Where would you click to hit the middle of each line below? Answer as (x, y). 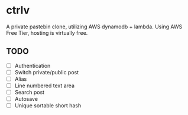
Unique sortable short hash (48, 106)
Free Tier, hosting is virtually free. (47, 32)
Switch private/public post (47, 72)
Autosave (26, 99)
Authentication (33, 65)
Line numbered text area (45, 86)
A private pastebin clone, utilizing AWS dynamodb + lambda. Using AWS (94, 27)
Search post (30, 92)
